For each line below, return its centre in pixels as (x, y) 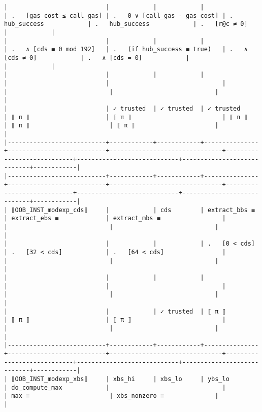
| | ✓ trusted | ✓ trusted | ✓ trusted (122, 108)
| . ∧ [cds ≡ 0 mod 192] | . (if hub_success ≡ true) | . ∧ (126, 49)
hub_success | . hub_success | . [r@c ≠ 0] (126, 24)
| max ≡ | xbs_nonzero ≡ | (111, 396)
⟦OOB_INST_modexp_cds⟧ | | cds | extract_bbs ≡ (133, 210)
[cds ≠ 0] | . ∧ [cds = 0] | (97, 58)
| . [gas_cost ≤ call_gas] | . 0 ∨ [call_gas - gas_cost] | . (119, 15)
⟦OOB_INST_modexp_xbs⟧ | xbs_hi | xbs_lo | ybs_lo (120, 379)
